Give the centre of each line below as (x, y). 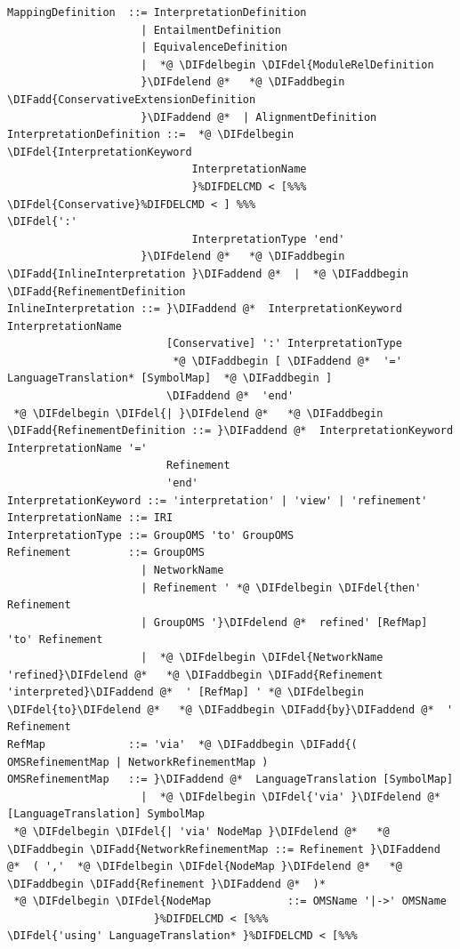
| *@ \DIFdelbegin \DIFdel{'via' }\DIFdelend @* (291, 796)
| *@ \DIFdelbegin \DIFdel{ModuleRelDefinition (287, 64)
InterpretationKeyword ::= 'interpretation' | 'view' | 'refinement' (218, 500)
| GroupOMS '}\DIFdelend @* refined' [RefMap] (284, 622)
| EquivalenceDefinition (214, 48)
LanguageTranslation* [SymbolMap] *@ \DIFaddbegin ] (170, 378)
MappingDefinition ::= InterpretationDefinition (157, 12)
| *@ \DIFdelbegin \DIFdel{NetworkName (262, 657)
